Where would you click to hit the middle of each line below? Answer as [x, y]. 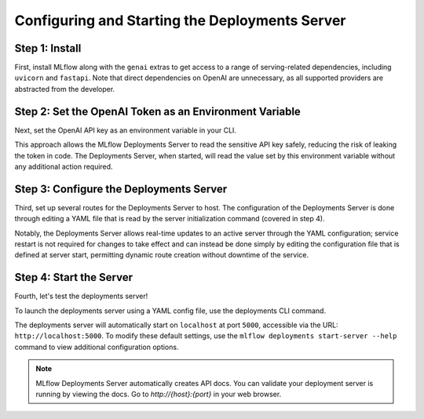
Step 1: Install [48, 48]
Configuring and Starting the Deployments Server [180, 20]
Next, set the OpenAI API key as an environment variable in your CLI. [126, 130]
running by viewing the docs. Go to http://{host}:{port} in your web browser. [159, 394]
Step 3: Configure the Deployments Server [121, 189]
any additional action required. [64, 166]
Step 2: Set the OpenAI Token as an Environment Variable [158, 111]
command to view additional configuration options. [97, 347]
